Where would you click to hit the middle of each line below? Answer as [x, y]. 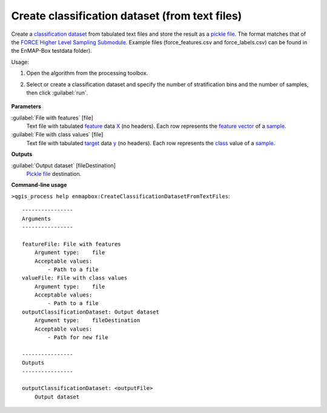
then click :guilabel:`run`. [57, 92]
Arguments [36, 219]
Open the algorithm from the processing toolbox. [87, 73]
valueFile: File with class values [75, 278]
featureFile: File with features [71, 244]
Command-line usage [39, 185]
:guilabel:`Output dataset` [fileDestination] [64, 165]
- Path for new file [78, 337]
